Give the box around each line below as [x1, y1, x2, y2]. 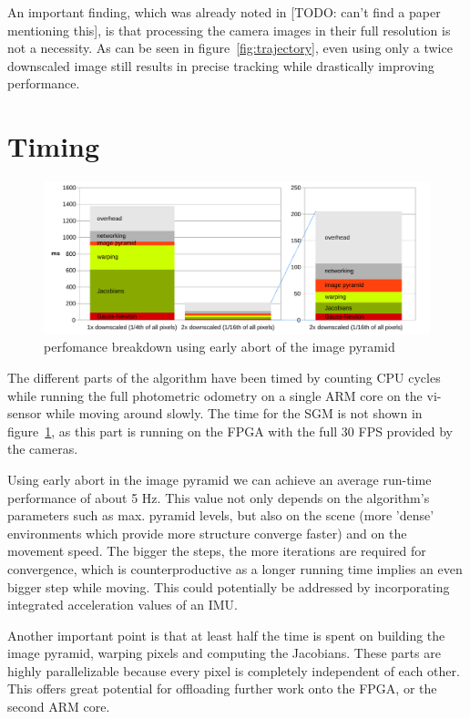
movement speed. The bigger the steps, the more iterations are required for [7, 541, 426, 560]
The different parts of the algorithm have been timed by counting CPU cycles [7, 367, 441, 386]
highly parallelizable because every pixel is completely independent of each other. [7, 661, 460, 680]
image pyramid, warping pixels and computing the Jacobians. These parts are [7, 643, 441, 663]
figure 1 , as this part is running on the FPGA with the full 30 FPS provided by [7, 421, 454, 440]
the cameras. [7, 439, 78, 458]
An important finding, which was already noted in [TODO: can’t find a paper [7, 3, 441, 21]
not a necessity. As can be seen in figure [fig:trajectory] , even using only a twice [7, 38, 453, 57]
